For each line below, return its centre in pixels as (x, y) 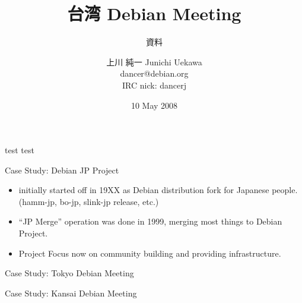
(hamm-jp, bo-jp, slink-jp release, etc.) (89, 201)
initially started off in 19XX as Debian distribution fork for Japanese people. (158, 190)
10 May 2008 (154, 105)
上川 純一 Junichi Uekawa (154, 61)
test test (20, 150)
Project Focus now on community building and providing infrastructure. (150, 253)
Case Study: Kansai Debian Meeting (71, 293)
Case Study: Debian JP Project (62, 170)
